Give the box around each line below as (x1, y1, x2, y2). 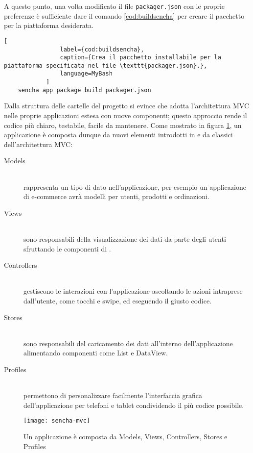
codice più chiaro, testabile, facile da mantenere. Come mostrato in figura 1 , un (4, 120, 242, 130)
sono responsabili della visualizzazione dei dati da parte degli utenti (23, 233, 226, 244)
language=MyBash (60, 70, 113, 77)
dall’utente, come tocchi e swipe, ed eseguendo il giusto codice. (23, 295, 212, 305)
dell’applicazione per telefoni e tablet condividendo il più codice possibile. (23, 400, 244, 410)
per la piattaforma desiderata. (4, 20, 93, 30)
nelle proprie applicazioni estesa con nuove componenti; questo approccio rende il (4, 110, 247, 121)
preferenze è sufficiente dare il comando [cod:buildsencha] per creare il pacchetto (4, 10, 245, 21)
